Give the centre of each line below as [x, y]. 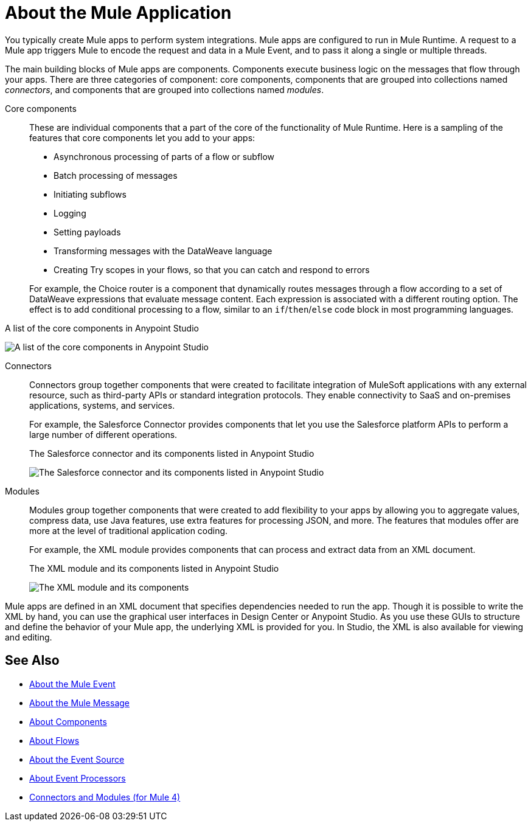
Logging [70, 213]
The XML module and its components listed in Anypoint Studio [154, 568]
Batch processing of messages [116, 175]
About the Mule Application [118, 13]
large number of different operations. [103, 434]
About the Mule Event [72, 684]
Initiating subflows [90, 194]
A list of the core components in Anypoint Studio [102, 328]
